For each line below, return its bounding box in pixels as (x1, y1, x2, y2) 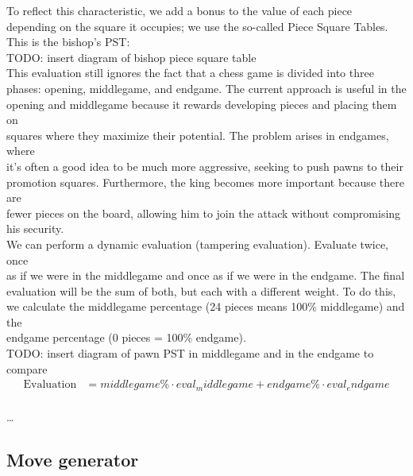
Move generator (6, 447, 139, 471)
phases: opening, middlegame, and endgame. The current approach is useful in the (6, 79, 407, 96)
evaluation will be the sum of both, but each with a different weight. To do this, (6, 282, 396, 299)
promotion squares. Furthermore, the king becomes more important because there (6, 173, 404, 190)
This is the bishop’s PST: (6, 33, 130, 50)
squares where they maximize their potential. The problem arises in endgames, (6, 126, 389, 143)
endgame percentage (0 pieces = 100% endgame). (6, 329, 246, 346)
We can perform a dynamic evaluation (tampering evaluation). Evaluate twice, (6, 235, 388, 252)
